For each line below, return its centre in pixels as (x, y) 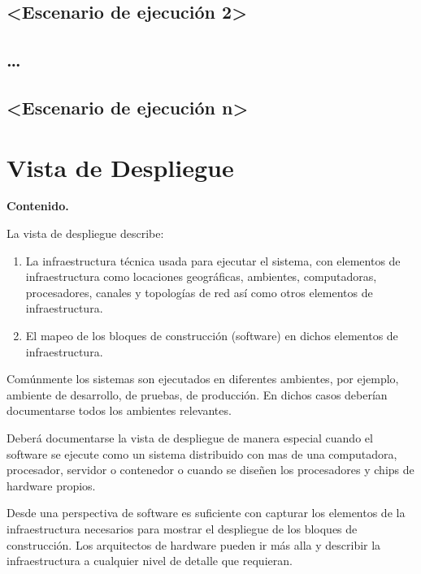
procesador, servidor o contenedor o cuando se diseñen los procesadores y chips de (210, 470)
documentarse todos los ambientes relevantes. (119, 410)
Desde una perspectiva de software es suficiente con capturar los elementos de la (206, 513)
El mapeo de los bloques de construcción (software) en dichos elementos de (212, 336)
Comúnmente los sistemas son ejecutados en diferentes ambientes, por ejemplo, (203, 379)
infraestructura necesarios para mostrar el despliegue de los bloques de (182, 528)
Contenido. (38, 206)
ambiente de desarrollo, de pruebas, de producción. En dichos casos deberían (197, 394)
